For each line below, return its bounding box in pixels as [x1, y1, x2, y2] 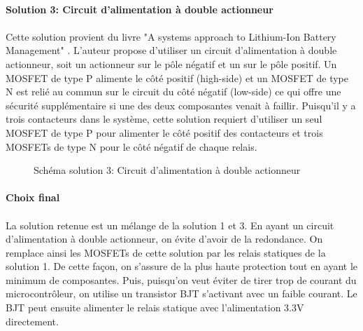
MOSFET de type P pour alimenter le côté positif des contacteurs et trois [6, 125, 323, 140]
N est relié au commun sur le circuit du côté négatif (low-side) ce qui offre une [6, 84, 341, 99]
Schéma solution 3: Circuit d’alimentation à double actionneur [34, 163, 301, 177]
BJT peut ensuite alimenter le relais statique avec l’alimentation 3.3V [6, 300, 304, 315]
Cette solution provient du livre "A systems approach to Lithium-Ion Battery [6, 29, 336, 43]
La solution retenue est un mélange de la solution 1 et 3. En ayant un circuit [6, 217, 334, 232]
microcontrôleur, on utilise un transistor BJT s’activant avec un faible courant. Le [6, 286, 357, 301]
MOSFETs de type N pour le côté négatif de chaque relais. [6, 139, 257, 154]
